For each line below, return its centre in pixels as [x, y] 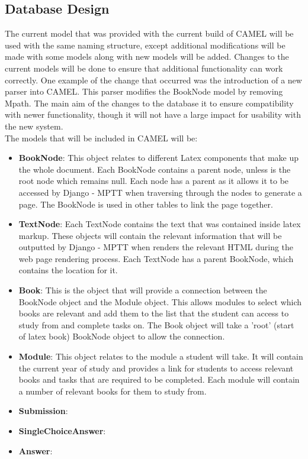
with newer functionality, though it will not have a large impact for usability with [153, 114]
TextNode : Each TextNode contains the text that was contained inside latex [160, 224]
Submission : [43, 411]
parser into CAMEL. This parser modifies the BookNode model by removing [144, 91]
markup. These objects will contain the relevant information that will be [150, 235]
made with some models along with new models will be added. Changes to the [147, 56]
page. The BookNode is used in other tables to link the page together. [146, 204]
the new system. [34, 126]
